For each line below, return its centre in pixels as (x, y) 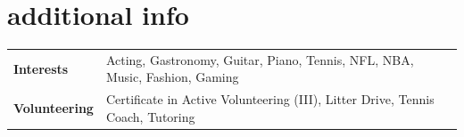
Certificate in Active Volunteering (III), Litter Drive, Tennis (270, 99)
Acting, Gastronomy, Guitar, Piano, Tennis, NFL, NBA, (260, 59)
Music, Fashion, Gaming (172, 77)
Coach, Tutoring (150, 116)
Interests (41, 68)
